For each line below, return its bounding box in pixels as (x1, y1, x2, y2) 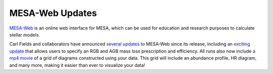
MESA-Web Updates (9, 7, 97, 18)
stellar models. (9, 31, 40, 37)
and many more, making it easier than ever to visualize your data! (9, 62, 145, 68)
